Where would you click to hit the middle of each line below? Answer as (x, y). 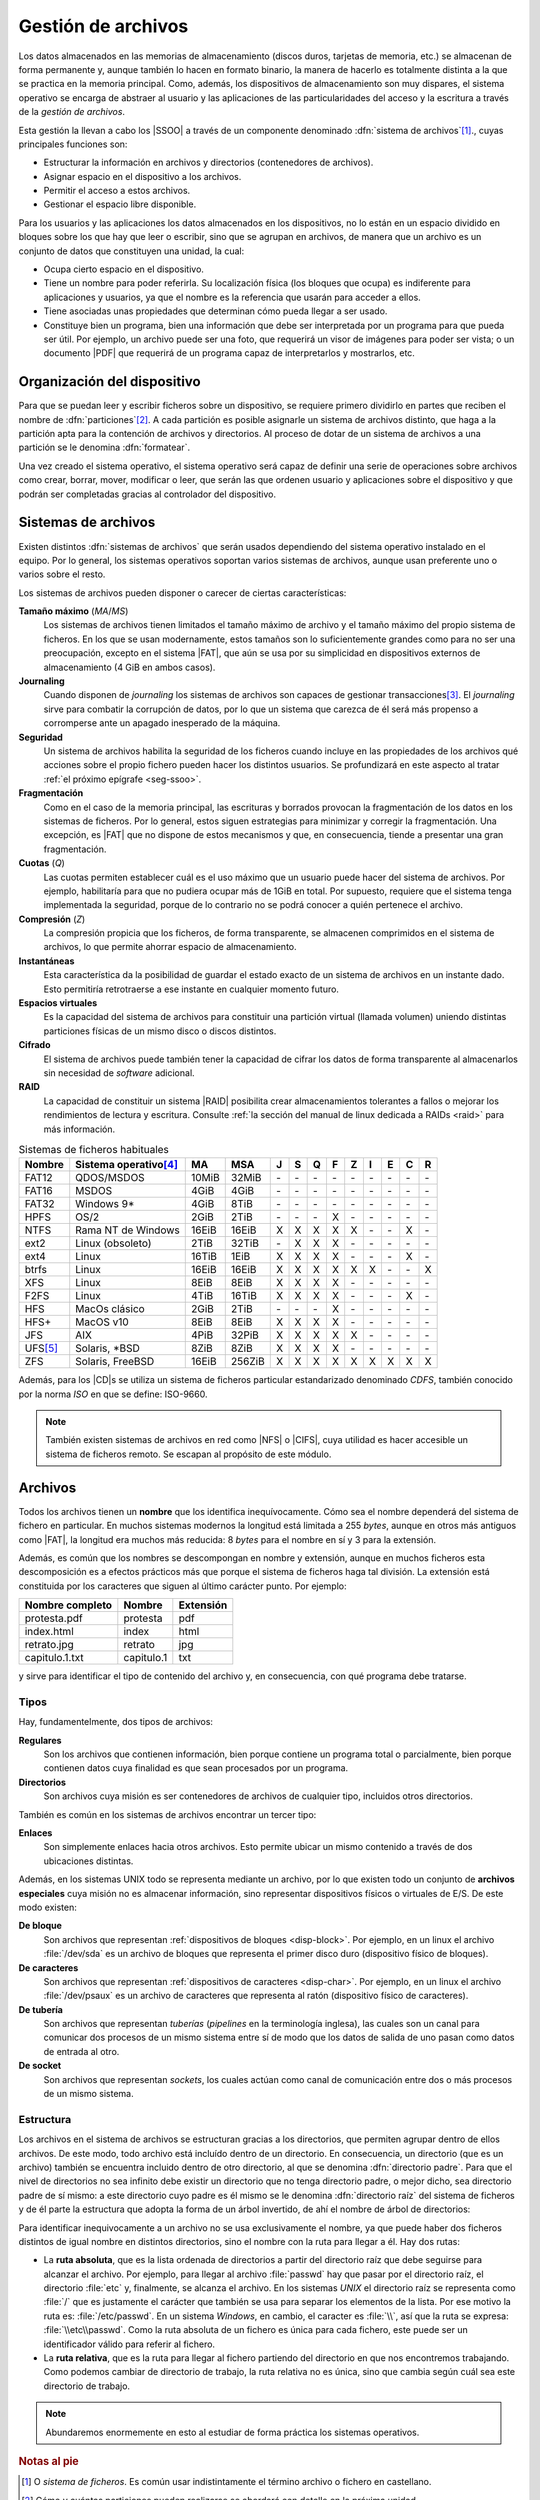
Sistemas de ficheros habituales (94, 1150)
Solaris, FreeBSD (115, 1362)
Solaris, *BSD (107, 1348)
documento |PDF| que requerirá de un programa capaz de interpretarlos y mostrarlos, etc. (229, 353)
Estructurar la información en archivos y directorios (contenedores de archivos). (208, 162)
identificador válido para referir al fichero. (129, 2344)
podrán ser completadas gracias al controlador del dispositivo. (147, 494)
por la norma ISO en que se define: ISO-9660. (113, 1394)
